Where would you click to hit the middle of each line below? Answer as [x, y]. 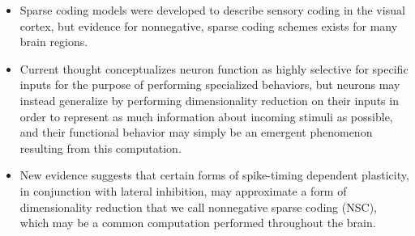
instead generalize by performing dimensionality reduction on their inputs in [209, 100]
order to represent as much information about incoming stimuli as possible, [206, 116]
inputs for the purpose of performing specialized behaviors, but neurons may [210, 84]
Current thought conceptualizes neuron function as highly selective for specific [214, 68]
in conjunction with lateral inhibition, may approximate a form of [183, 190]
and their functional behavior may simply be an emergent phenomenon [196, 132]
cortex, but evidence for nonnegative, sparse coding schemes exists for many [209, 25]
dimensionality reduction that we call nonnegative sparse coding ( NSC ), [198, 206]
